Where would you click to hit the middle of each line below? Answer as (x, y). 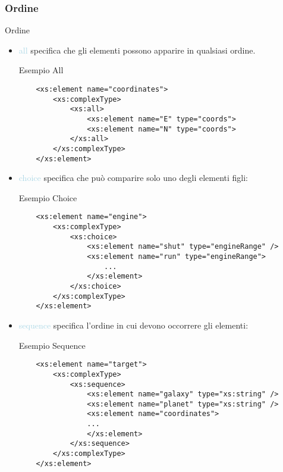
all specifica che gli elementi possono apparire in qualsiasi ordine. (137, 50)
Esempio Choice (48, 197)
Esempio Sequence (52, 345)
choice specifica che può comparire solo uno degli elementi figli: (133, 178)
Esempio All (41, 70)
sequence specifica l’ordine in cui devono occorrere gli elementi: (133, 325)
